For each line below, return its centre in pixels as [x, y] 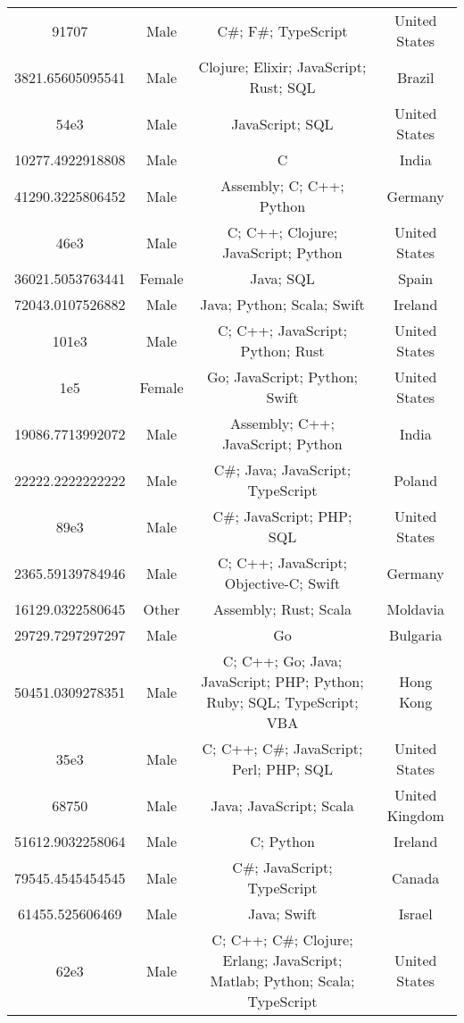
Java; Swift [282, 914]
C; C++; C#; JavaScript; [282, 748]
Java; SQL [282, 278]
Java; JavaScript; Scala [282, 805]
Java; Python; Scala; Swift [282, 304]
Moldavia [415, 609]
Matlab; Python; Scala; [282, 981]
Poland [416, 480]
